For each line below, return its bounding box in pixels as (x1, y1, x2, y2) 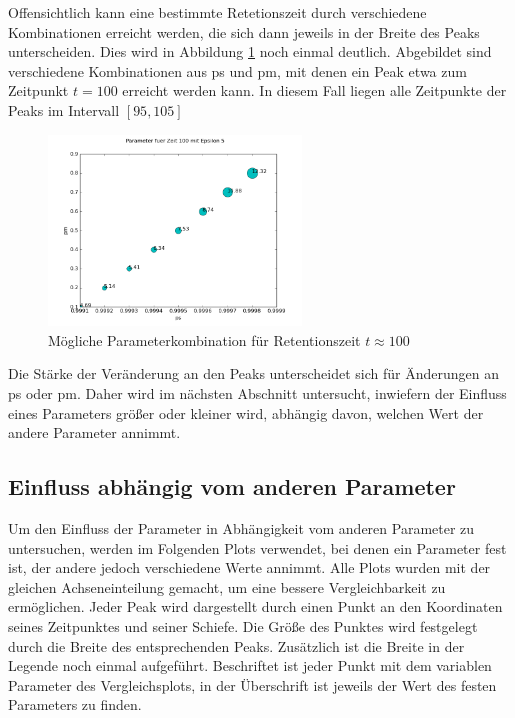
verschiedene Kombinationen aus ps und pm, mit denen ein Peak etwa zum (8, 60, 467, 81)
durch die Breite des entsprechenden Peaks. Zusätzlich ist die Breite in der (8, 635, 465, 656)
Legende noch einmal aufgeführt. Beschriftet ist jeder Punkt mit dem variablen (8, 655, 492, 676)
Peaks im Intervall (8, 99, 120, 120)
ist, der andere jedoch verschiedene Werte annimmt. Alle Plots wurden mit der (8, 557, 491, 578)
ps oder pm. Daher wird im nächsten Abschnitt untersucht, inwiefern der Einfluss (8, 383, 507, 404)
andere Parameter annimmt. (8, 422, 181, 443)
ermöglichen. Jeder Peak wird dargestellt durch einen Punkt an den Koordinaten (8, 596, 503, 617)
